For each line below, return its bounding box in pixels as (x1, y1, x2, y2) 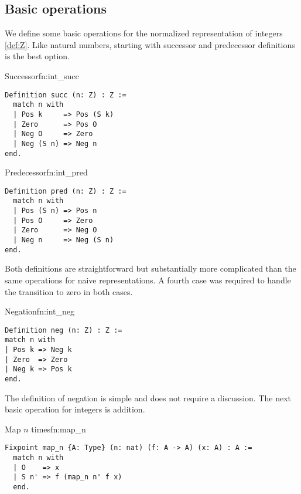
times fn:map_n (31, 422, 86, 435)
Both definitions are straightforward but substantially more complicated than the (5, 262, 296, 275)
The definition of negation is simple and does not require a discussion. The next (5, 391, 291, 404)
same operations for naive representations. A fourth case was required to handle (5, 273, 291, 286)
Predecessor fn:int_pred (5, 166, 88, 178)
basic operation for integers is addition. (5, 403, 145, 415)
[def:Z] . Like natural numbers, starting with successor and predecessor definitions (5, 38, 295, 50)
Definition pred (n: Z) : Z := (5, 187, 126, 195)
